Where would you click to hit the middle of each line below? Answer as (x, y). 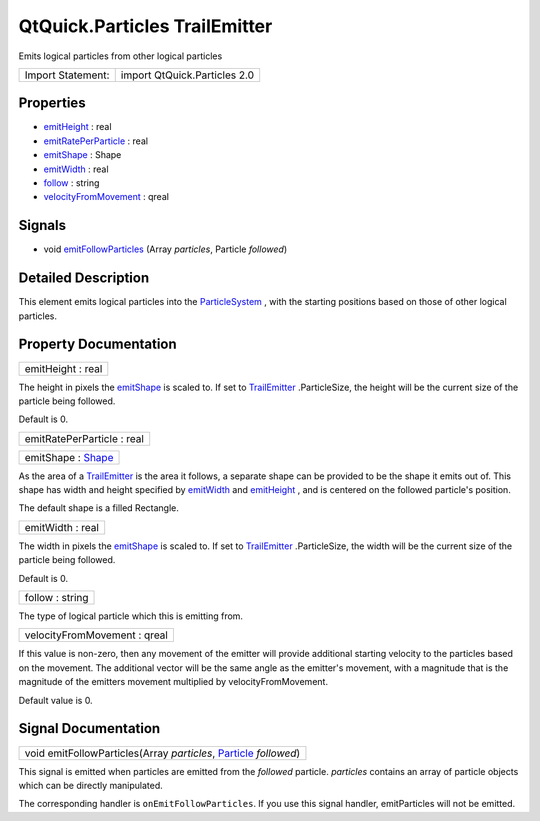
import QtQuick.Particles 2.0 (187, 75)
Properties (52, 103)
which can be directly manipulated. (91, 785)
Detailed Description (84, 278)
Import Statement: (67, 75)
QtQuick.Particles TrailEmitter (145, 26)
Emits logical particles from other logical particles (120, 56)
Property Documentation (97, 344)
